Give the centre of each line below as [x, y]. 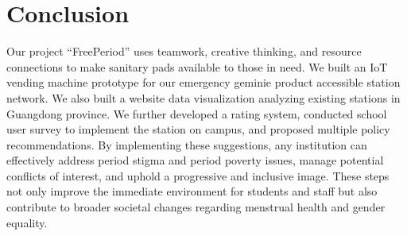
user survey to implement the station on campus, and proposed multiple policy [198, 129]
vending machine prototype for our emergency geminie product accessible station [203, 82]
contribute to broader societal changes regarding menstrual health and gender [196, 207]
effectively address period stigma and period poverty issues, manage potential [195, 160]
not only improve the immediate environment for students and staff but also [192, 191]
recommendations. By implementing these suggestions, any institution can [187, 144]
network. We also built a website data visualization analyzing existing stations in [203, 97]
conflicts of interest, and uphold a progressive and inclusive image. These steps [198, 175]
